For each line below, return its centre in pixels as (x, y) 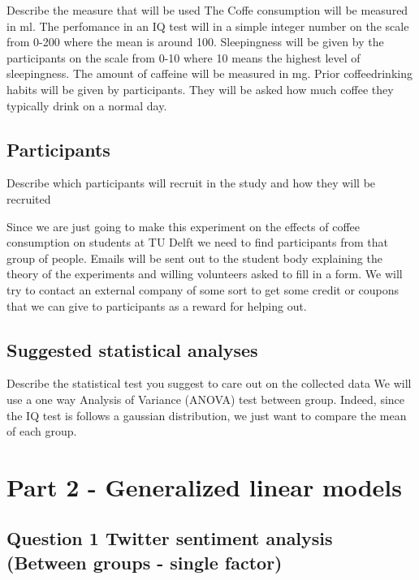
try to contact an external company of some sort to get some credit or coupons (203, 289)
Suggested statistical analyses (132, 349)
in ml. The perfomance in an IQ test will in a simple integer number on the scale (208, 26)
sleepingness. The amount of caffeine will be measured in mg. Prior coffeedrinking (209, 73)
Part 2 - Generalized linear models (205, 486)
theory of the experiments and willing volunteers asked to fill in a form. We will (205, 274)
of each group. (42, 431)
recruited (29, 198)
